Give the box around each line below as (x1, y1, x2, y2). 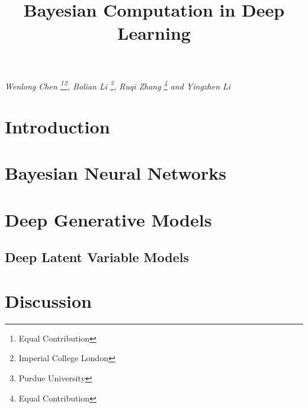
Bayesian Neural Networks (5, 161, 226, 185)
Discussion (5, 288, 92, 313)
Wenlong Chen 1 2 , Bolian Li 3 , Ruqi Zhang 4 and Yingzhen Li (5, 78, 231, 92)
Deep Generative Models (5, 207, 212, 231)
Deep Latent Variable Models (5, 248, 190, 266)
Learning (117, 21, 191, 45)
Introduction (5, 114, 110, 138)
